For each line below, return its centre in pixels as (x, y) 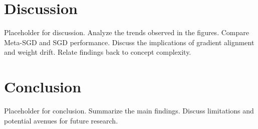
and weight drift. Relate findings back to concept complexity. (98, 52)
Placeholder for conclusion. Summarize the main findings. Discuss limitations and (129, 111)
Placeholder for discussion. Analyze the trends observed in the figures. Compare (126, 32)
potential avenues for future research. (61, 120)
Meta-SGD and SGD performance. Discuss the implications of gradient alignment (129, 42)
